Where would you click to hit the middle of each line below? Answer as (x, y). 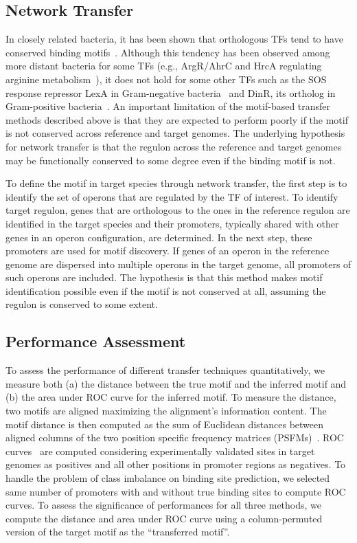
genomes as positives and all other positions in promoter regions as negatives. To (176, 464)
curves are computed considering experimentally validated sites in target (160, 451)
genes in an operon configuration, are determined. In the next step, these (159, 237)
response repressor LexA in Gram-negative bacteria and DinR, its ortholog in (171, 92)
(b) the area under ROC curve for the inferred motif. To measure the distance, (171, 397)
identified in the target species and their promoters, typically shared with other (172, 223)
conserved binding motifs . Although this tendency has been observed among (168, 52)
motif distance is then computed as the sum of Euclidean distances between (165, 424)
